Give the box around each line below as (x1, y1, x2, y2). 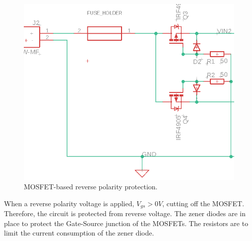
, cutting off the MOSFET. (162, 198, 245, 208)
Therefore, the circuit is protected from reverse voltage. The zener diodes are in (4, 208, 246, 219)
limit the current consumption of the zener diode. (4, 228, 154, 238)
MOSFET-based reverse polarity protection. (24, 181, 158, 192)
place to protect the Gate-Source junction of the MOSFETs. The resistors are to (4, 218, 249, 228)
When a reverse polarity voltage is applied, (4, 198, 134, 208)
